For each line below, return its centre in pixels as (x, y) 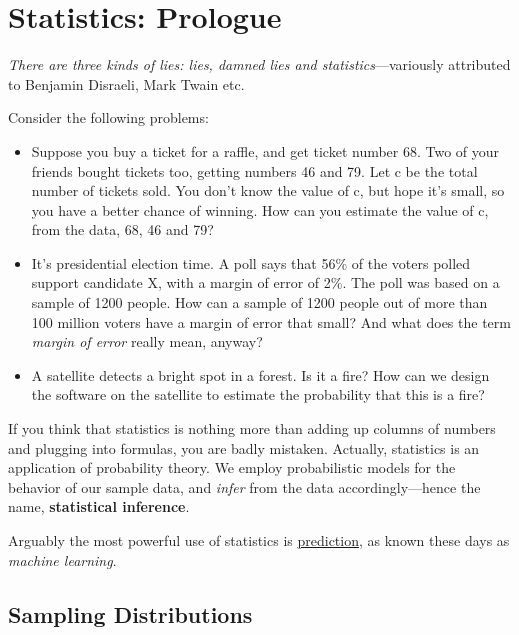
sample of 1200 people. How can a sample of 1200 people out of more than (259, 302)
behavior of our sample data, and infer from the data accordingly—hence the (244, 486)
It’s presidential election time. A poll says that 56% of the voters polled (251, 262)
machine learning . (62, 559)
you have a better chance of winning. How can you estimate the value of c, (260, 209)
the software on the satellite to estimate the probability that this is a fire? (258, 394)
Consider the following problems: (108, 117)
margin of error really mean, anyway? (147, 341)
